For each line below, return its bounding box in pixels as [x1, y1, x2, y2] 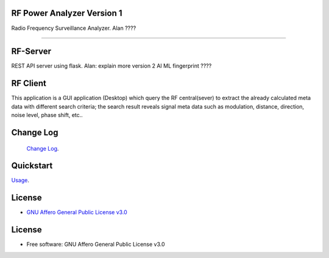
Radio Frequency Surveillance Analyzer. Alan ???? [11, 24, 136, 32]
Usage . [11, 177, 30, 184]
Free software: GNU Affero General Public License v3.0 [26, 241, 165, 248]
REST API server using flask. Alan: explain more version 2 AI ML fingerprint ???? [11, 62, 212, 70]
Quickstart [11, 160, 53, 171]
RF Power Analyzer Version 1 [11, 8, 122, 18]
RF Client [11, 78, 47, 88]
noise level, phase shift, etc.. [11, 112, 83, 119]
